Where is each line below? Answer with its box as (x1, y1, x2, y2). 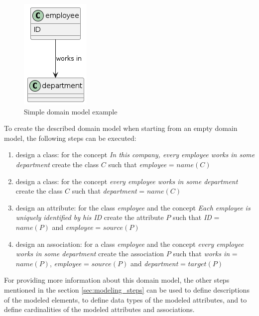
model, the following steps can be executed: (4, 132, 136, 143)
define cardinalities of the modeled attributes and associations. (4, 304, 195, 315)
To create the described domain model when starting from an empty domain (4, 123, 238, 133)
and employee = (52, 221, 101, 232)
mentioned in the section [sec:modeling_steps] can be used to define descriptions (4, 284, 250, 295)
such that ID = (173, 212, 220, 222)
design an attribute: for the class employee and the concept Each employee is (15, 202, 251, 212)
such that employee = (108, 159, 174, 169)
